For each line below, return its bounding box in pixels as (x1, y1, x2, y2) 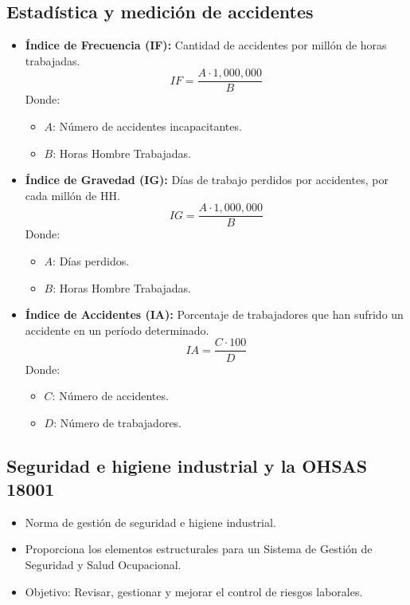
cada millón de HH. (25, 187, 120, 203)
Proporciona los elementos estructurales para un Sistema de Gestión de (25, 540, 373, 557)
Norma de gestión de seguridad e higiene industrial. (25, 513, 276, 530)
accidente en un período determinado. (25, 321, 209, 338)
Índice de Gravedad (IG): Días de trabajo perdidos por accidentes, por (25, 171, 389, 188)
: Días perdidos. (53, 253, 130, 269)
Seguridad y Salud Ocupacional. (25, 556, 182, 573)
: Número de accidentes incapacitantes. (53, 118, 242, 135)
